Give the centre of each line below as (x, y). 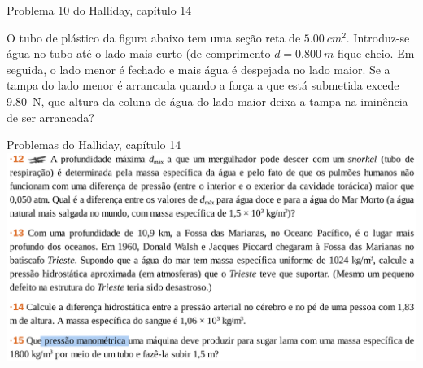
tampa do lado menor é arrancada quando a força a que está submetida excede (203, 85)
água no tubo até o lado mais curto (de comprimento (139, 53)
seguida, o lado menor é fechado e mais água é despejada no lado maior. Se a (198, 69)
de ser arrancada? (50, 117)
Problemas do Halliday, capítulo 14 (94, 145)
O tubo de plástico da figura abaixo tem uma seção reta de (154, 37)
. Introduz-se (378, 37)
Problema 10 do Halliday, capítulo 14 (99, 10)
